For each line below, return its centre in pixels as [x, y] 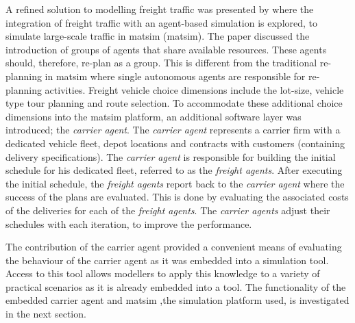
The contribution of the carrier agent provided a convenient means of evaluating [174, 247]
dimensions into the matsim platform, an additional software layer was [154, 116]
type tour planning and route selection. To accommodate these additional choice [174, 103]
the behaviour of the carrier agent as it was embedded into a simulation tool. [167, 260]
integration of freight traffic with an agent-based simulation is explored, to [162, 22]
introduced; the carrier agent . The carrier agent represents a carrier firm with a [173, 130]
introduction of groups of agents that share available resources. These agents [166, 49]
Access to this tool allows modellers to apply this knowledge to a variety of [163, 273]
